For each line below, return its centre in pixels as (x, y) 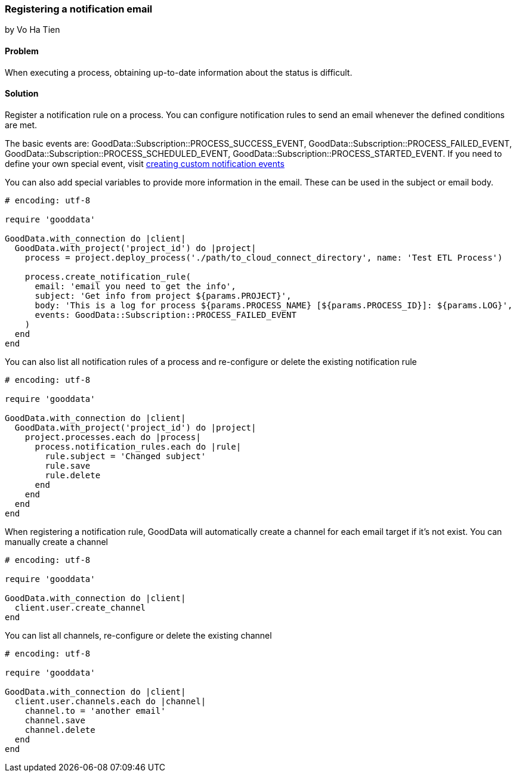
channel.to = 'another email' (95, 711)
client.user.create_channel (80, 607)
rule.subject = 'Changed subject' (126, 456)
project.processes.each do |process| (113, 437)
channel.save (55, 720)
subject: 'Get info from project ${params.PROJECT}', (163, 295)
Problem (22, 51)
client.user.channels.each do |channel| (110, 701)
